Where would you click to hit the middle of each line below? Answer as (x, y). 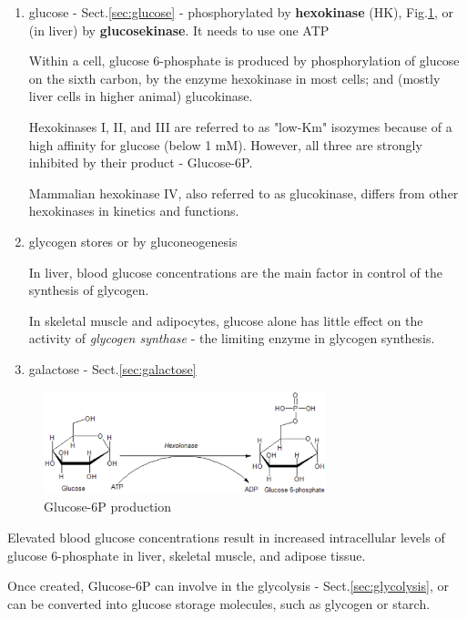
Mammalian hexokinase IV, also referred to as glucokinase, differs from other (244, 193)
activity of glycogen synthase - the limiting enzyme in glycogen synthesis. (232, 338)
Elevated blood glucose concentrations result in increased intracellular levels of (226, 538)
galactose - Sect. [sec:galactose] (112, 368)
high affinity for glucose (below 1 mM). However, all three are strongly (225, 144)
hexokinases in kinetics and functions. (134, 211)
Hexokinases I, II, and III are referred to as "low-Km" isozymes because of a (240, 126)
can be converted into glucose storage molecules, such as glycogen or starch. (219, 603)
